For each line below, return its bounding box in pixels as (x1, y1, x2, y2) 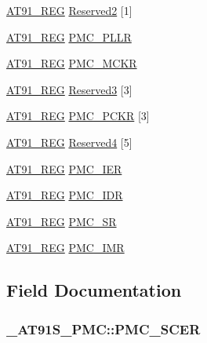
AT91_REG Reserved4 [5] (6, 133, 133, 150)
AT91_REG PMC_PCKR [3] (6, 108, 150, 124)
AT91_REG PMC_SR (6, 213, 117, 229)
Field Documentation (6, 278, 182, 302)
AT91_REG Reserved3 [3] (6, 81, 133, 97)
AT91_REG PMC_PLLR (6, 28, 132, 45)
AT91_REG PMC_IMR (6, 239, 125, 256)
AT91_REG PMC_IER (6, 160, 122, 177)
